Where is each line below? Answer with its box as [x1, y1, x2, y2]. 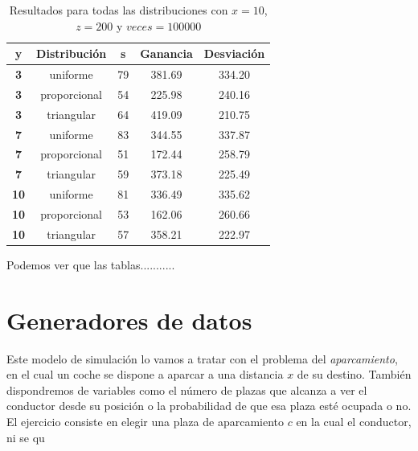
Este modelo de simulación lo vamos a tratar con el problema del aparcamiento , [6, 350, 398, 367]
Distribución [36, 45, 107, 62]
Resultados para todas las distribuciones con [9, 2, 228, 18]
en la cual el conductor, [296, 412, 412, 429]
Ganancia [140, 45, 193, 62]
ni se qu [6, 428, 45, 445]
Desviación [203, 45, 265, 62]
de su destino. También [297, 366, 412, 383]
